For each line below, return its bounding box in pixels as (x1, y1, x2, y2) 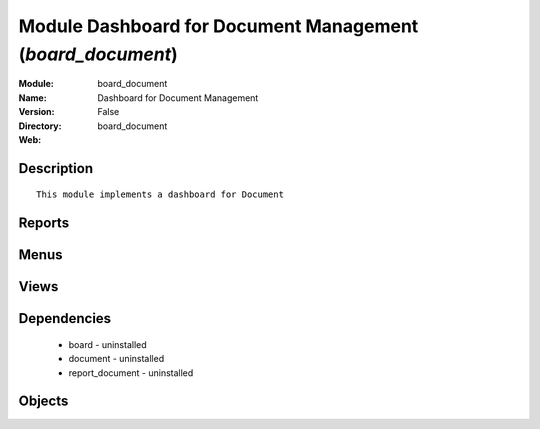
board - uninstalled (68, 338, 147, 350)
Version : (18, 106, 55, 118)
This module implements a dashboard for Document (36, 189, 285, 200)
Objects (18, 393, 69, 410)
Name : (18, 91, 47, 104)
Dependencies (18, 310, 112, 327)
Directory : (18, 120, 62, 132)
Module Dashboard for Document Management (18, 15, 419, 37)
